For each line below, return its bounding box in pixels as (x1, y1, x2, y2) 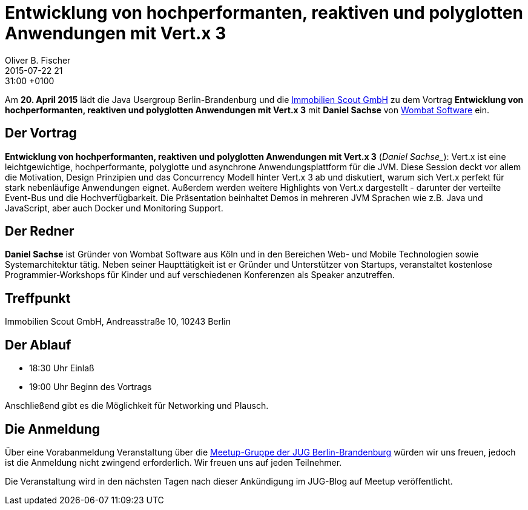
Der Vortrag (5, 125, 77, 141)
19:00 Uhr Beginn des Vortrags (29, 382, 152, 392)
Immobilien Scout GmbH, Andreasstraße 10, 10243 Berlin (5, 316, 231, 327)
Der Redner (5, 224, 74, 239)
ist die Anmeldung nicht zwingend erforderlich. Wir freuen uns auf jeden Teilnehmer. (5, 457, 342, 468)
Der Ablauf (5, 337, 71, 353)
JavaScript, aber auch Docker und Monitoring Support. (5, 202, 223, 213)
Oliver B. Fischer (5, 55, 71, 65)
